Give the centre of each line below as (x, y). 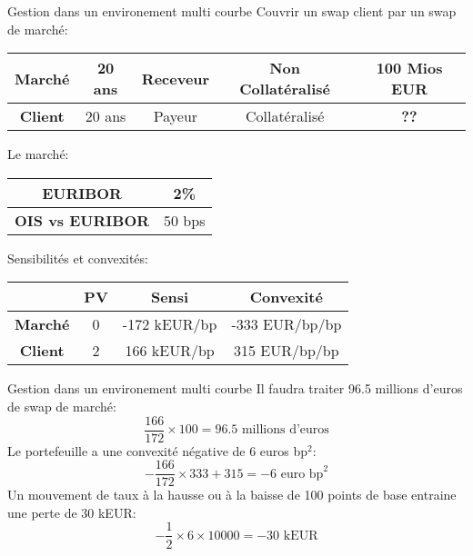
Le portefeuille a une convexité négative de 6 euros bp (158, 450)
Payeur (176, 116)
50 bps (185, 220)
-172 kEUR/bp (170, 324)
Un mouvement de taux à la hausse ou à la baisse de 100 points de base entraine (232, 495)
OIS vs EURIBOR (82, 220)
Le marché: (38, 154)
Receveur (176, 78)
